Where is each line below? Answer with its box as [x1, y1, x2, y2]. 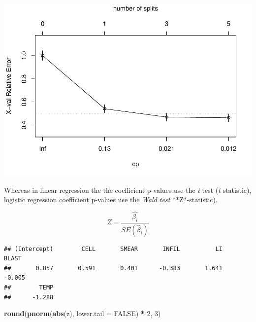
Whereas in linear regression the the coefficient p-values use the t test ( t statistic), [4, 184, 252, 195]
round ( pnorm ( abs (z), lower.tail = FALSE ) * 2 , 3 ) [4, 308, 161, 319]
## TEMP [4, 284, 54, 291]
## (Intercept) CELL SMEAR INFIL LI [4, 245, 223, 252]
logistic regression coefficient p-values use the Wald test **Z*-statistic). [4, 194, 218, 205]
